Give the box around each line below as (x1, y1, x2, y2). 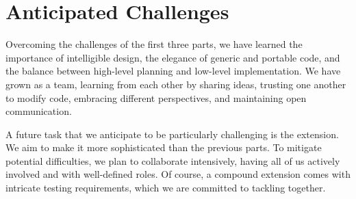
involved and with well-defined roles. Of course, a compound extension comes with (5, 167, 351, 181)
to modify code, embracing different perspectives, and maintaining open (5, 90, 307, 105)
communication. (5, 104, 72, 118)
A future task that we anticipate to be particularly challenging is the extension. (5, 127, 339, 141)
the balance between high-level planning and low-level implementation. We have (5, 64, 341, 78)
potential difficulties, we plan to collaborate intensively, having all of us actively (5, 153, 340, 168)
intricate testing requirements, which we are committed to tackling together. (5, 181, 326, 195)
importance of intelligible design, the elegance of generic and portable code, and (5, 50, 340, 64)
